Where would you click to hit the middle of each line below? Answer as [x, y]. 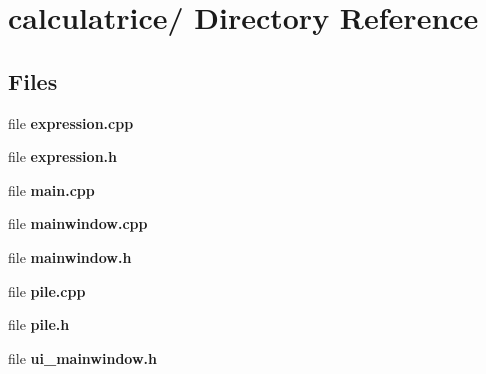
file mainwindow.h [70, 256]
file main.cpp [51, 189]
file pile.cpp [47, 290]
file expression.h [62, 156]
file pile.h [39, 324]
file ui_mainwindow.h [82, 357]
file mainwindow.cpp [78, 223]
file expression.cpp [71, 122]
